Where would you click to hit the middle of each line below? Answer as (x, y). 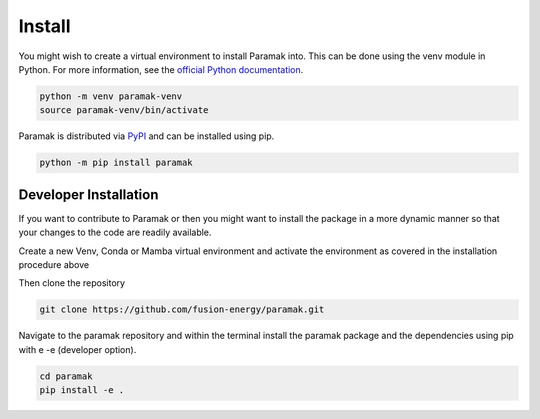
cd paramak (66, 376)
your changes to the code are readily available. (115, 232)
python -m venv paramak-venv (111, 96)
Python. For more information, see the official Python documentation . (161, 69)
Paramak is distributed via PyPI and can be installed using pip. (146, 136)
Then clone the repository (71, 283)
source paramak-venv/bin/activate (124, 110)
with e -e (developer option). (77, 349)
